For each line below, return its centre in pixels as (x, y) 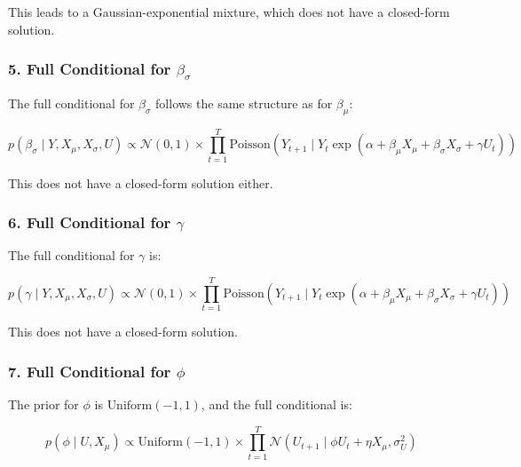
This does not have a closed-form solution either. (141, 182)
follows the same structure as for (244, 103)
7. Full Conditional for (90, 371)
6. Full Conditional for (90, 222)
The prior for (43, 404)
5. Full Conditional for (90, 69)
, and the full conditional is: (276, 404)
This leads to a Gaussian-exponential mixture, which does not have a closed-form (229, 12)
